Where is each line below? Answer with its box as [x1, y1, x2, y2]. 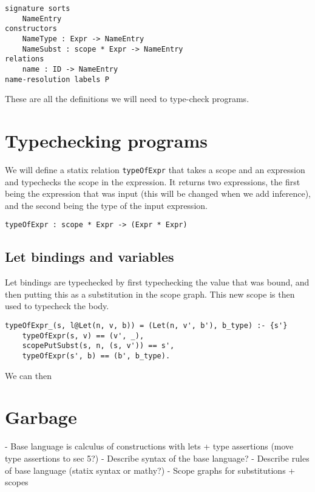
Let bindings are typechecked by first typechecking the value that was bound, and [5, 276, 310, 289]
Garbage [5, 405, 77, 429]
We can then [5, 369, 52, 381]
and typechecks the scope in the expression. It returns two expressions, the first [5, 175, 300, 188]
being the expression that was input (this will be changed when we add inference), [5, 187, 311, 200]
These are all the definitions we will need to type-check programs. [5, 92, 249, 105]
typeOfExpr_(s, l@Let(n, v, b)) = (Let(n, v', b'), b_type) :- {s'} [5, 321, 288, 330]
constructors [5, 24, 57, 33]
